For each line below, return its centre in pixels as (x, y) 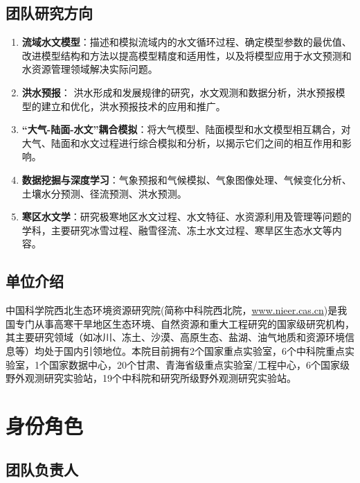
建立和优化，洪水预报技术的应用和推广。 (133, 106)
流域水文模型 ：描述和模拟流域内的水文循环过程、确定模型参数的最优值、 (187, 42)
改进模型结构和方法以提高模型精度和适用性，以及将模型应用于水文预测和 (187, 55)
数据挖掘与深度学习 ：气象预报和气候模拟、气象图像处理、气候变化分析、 (187, 179)
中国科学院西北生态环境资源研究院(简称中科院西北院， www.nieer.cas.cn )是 (172, 310)
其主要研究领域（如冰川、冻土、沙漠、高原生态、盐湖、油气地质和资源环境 (175, 337)
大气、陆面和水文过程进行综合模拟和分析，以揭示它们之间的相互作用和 (182, 142)
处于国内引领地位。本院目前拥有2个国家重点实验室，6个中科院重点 (194, 350)
